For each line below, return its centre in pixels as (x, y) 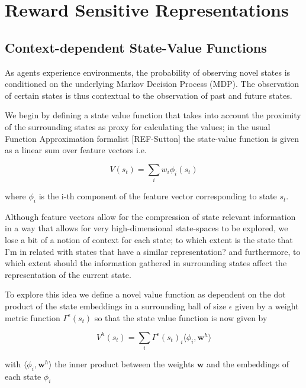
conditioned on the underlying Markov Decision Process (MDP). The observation (152, 84)
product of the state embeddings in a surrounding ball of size (116, 306)
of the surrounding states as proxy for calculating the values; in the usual (138, 126)
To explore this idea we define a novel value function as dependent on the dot (145, 294)
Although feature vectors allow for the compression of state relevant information (150, 216)
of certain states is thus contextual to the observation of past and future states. (149, 95)
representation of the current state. (68, 274)
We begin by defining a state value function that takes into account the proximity (153, 115)
